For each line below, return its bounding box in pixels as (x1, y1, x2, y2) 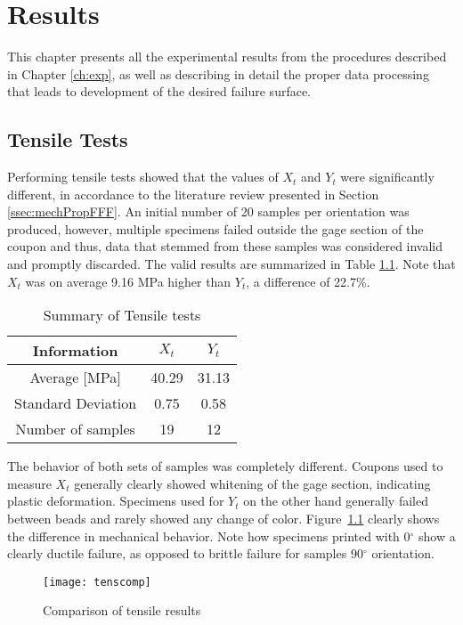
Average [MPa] (29, 367, 121, 388)
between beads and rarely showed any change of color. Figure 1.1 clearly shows (7, 509, 440, 528)
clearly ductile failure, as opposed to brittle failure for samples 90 (7, 544, 363, 563)
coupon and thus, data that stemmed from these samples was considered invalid (7, 237, 443, 256)
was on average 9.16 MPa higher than (25, 272, 231, 290)
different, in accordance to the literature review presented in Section (7, 184, 379, 203)
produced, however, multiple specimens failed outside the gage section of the (7, 219, 424, 238)
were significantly (340, 167, 435, 186)
